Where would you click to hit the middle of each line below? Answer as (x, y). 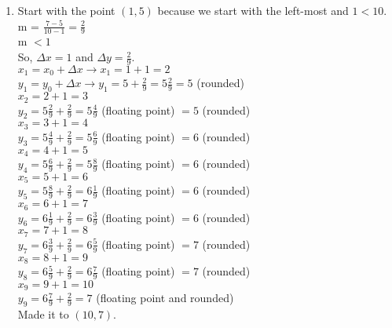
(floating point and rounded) (165, 298)
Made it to (43, 314)
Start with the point (66, 10)
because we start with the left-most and (253, 10)
